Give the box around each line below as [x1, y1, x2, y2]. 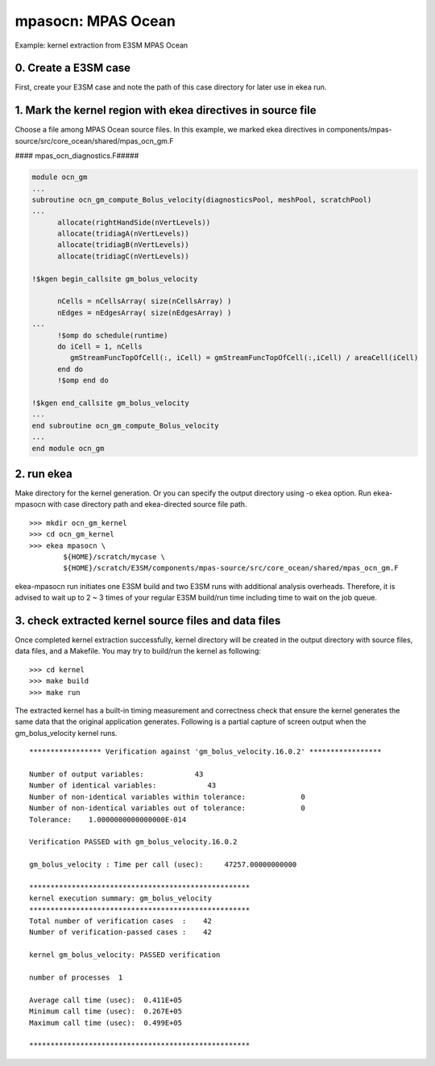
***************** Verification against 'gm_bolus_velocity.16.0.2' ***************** [29, 747, 382, 756]
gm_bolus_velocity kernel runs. [14, 728, 118, 738]
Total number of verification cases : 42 [29, 917, 213, 926]
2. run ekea [14, 466, 72, 480]
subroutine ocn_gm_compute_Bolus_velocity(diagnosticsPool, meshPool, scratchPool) [31, 194, 372, 204]
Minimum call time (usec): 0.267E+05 [29, 1007, 183, 1016]
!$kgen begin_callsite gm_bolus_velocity [31, 274, 198, 283]
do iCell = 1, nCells [57, 341, 143, 351]
